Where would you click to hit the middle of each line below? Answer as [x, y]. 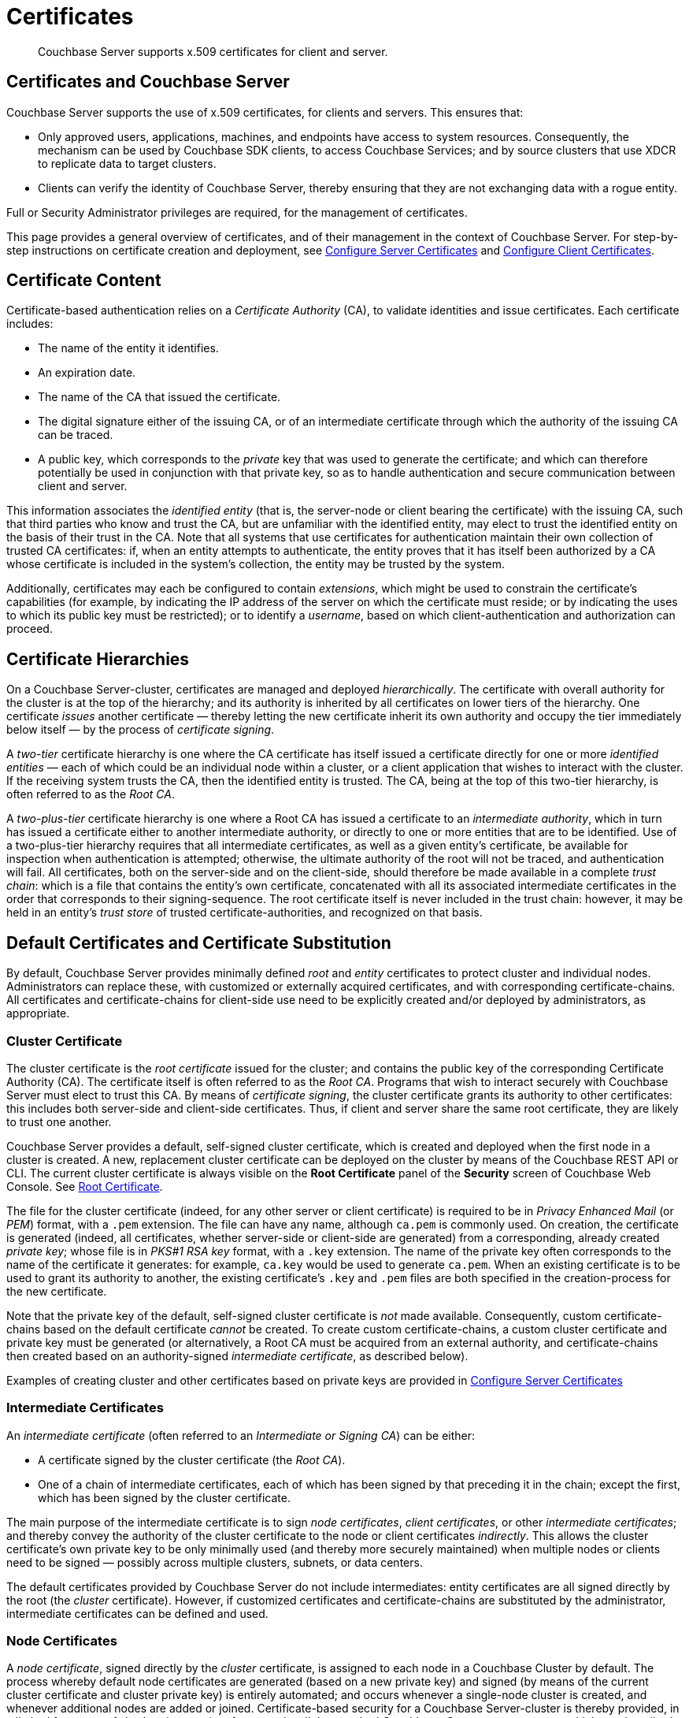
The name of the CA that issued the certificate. [159, 397]
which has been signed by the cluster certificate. [164, 1497]
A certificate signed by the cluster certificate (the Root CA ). [192, 1460]
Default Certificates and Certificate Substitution [199, 943]
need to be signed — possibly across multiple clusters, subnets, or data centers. [215, 1562]
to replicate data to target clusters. [127, 163]
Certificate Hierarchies [98, 659]
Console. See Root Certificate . [85, 1186]
